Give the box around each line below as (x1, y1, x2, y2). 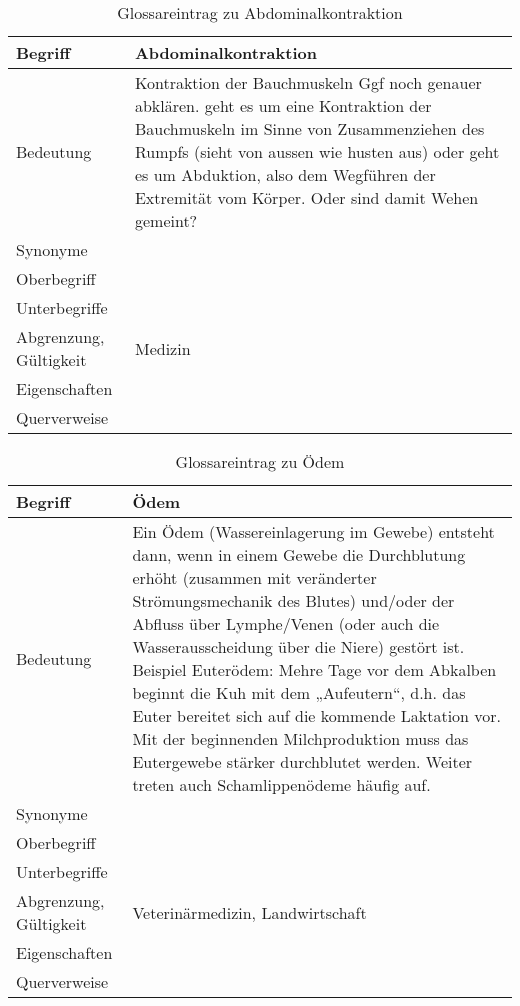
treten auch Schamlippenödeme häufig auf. (132, 773, 431, 796)
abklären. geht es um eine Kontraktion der (134, 94, 432, 117)
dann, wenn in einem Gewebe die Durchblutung (132, 543, 466, 566)
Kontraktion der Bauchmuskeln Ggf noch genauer (134, 71, 482, 94)
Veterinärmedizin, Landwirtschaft (132, 900, 367, 924)
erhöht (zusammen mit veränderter (132, 566, 377, 589)
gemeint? (134, 209, 198, 232)
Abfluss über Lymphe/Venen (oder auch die (132, 612, 440, 635)
